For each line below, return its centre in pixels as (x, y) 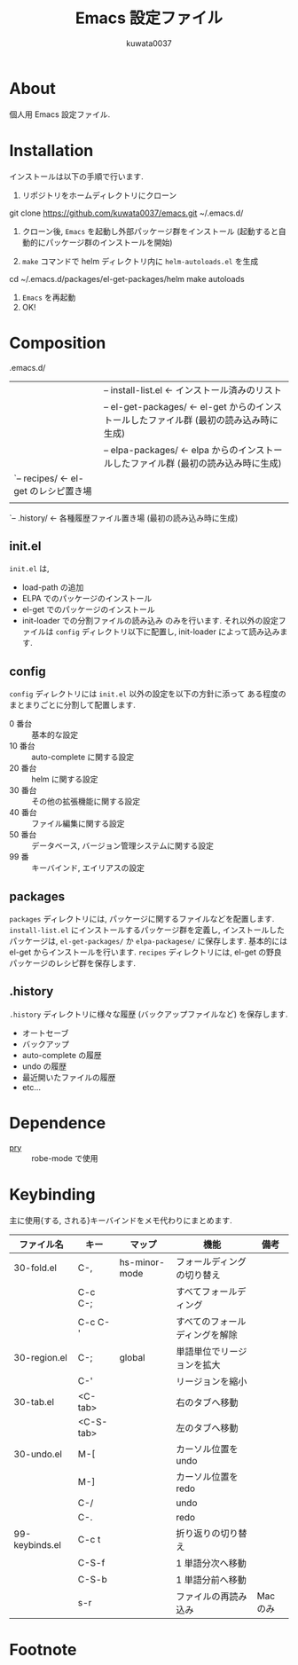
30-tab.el (34, 1402)
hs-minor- (142, 1262)
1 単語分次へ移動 (211, 1563)
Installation (51, 150)
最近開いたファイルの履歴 (69, 1077)
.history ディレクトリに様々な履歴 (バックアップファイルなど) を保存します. (149, 1014)
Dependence (58, 1123)
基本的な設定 (55, 735)
